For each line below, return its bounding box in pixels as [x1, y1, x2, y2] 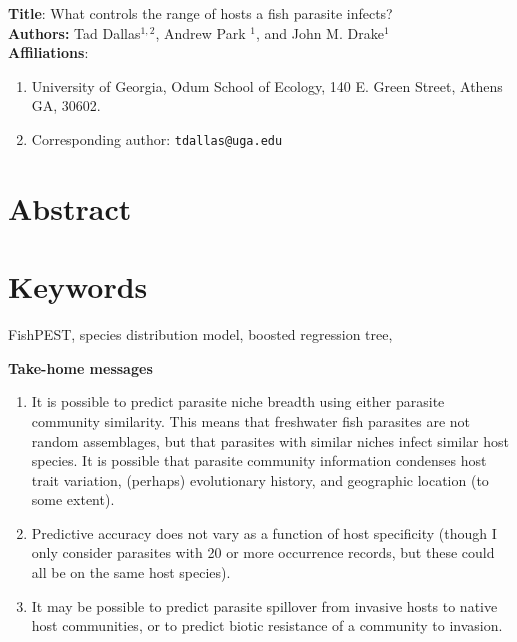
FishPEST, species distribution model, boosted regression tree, [8, 324, 393, 345]
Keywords [8, 266, 148, 307]
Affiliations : [8, 42, 89, 63]
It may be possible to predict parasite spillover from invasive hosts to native [31, 595, 498, 616]
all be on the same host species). [31, 562, 231, 583]
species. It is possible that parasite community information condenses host [31, 450, 487, 471]
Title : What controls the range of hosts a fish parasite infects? [8, 3, 393, 23]
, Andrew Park [155, 22, 246, 43]
